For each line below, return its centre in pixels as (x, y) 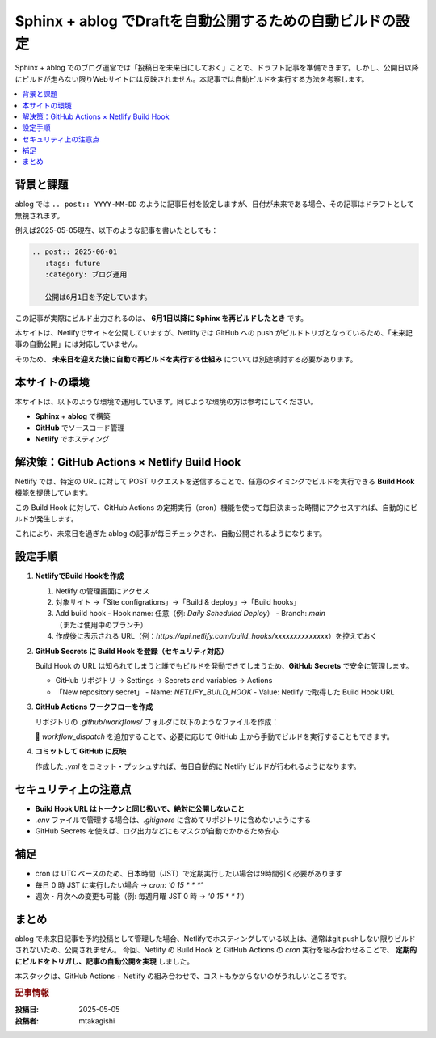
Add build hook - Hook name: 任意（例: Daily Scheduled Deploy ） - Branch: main (191, 614)
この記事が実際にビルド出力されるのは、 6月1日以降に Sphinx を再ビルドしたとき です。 (161, 318)
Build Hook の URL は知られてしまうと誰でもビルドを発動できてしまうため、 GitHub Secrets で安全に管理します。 (224, 666)
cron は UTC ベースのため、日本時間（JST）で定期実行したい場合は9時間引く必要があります (189, 874)
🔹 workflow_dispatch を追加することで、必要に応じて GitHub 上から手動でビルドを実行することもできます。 (215, 736)
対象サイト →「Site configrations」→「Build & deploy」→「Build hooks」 (178, 602)
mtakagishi (97, 1021)
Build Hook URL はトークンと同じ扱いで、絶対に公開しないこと (140, 808)
